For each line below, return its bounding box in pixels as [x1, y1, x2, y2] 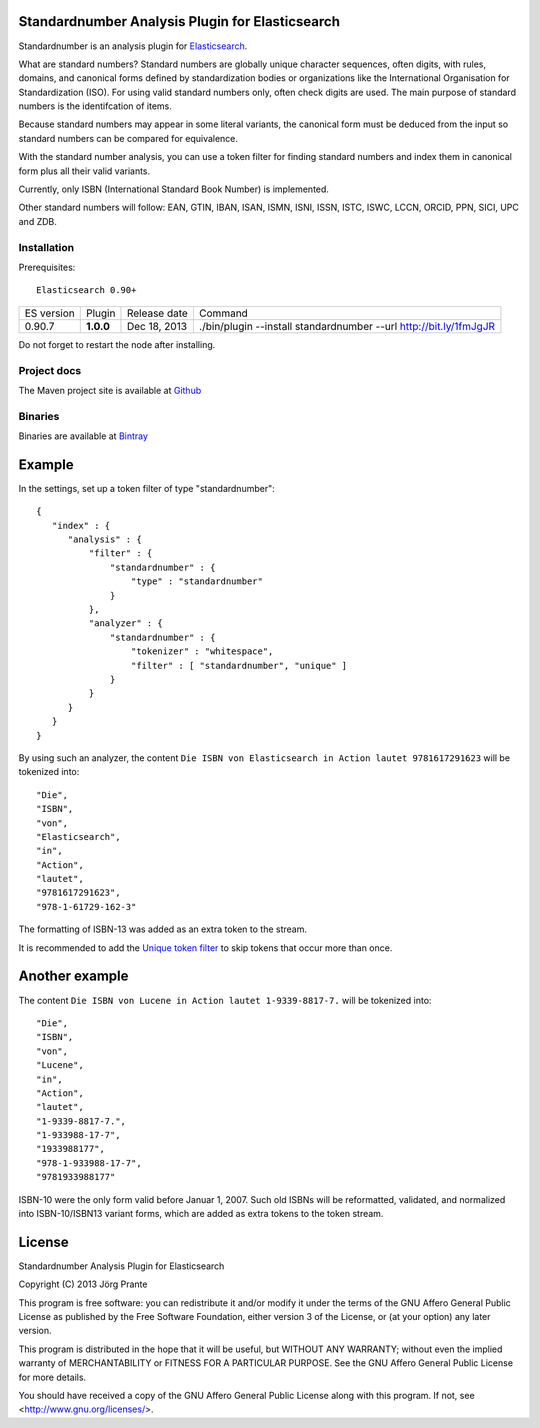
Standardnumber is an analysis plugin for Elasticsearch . [18, 40, 248, 52]
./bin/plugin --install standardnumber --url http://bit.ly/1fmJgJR [198, 319, 495, 333]
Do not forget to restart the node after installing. [18, 338, 216, 350]
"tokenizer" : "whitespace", [130, 646, 274, 657]
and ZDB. [18, 215, 57, 227]
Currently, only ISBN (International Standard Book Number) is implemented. [18, 183, 330, 195]
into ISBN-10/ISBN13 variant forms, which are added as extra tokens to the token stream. [18, 1208, 384, 1220]
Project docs [18, 363, 82, 377]
